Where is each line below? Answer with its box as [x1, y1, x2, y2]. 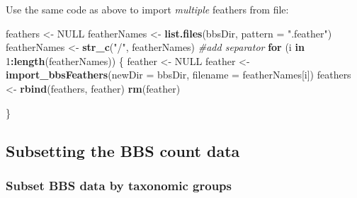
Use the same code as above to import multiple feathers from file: [6, 2, 289, 16]
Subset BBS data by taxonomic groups [6, 176, 232, 194]
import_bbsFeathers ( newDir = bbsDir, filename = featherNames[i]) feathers [6, 67, 351, 82]
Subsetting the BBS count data [6, 139, 240, 161]
